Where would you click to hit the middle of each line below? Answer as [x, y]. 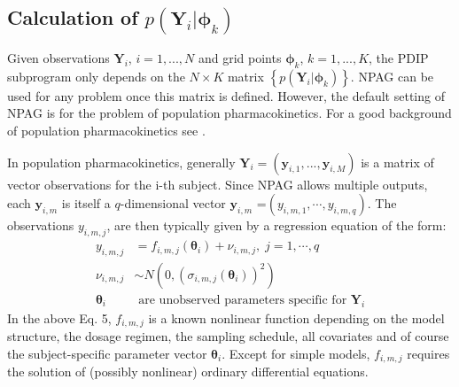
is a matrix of [397, 162]
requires [428, 353]
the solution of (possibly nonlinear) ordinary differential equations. [188, 372]
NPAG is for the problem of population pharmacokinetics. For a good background [229, 113]
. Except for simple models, [296, 353]
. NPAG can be [392, 76]
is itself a [86, 203]
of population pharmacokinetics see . [106, 131]
